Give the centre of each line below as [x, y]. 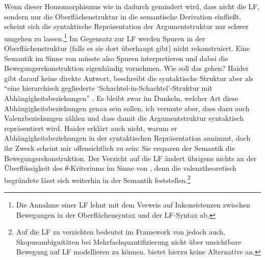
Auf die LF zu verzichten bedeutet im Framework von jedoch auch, [121, 232]
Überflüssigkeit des [33, 168]
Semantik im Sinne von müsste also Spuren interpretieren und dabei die [116, 58]
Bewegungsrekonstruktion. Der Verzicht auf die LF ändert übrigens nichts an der [130, 158]
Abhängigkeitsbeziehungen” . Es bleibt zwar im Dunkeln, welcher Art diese [121, 98]
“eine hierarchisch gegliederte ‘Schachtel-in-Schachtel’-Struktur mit [108, 88]
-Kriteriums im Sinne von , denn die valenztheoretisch [152, 168]
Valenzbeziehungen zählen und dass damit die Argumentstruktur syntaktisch [124, 118]
